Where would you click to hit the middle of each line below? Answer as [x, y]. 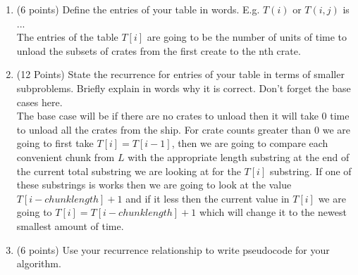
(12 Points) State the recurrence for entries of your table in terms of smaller [180, 74]
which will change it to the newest [273, 212]
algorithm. [39, 263]
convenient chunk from [66, 156]
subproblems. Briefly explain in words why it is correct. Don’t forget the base [184, 88]
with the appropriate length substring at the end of [239, 156]
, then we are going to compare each [250, 143]
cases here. [39, 102]
